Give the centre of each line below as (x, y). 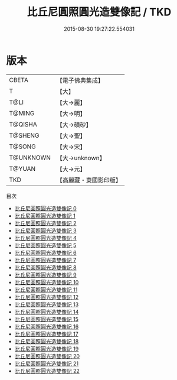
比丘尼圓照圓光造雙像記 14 (47, 311)
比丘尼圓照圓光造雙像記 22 (47, 371)
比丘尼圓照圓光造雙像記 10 (47, 282)
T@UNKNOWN (30, 157)
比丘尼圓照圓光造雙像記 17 (46, 334)
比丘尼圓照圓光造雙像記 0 (45, 208)
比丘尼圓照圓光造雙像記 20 (47, 356)
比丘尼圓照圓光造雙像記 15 (46, 319)
